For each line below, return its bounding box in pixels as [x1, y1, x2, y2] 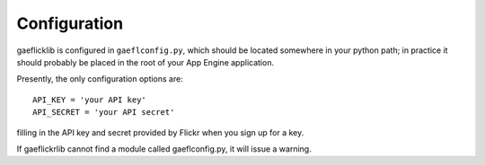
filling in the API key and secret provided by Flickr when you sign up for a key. [16, 126, 304, 138]
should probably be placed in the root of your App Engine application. [16, 56, 274, 67]
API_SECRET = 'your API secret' [32, 108, 175, 117]
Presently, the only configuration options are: [16, 74, 183, 84]
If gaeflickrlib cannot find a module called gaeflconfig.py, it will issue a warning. [16, 143, 312, 154]
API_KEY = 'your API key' [32, 94, 147, 105]
